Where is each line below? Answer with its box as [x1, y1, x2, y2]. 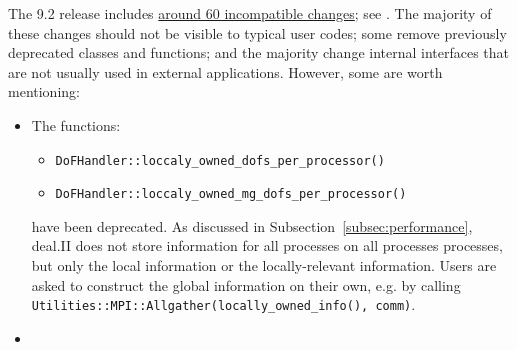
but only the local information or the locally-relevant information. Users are [31, 255, 497, 276]
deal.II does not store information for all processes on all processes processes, [31, 235, 503, 256]
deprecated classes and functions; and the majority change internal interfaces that [8, 42, 510, 63]
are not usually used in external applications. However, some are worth [8, 61, 443, 82]
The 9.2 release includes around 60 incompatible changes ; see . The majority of [8, 3, 492, 23]
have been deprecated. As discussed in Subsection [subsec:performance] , [31, 215, 473, 236]
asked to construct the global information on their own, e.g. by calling [31, 274, 461, 295]
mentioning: [8, 81, 80, 102]
